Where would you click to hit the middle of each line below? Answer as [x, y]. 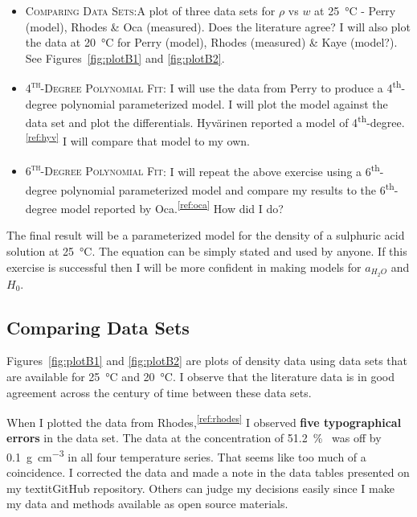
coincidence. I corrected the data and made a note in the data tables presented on [208, 472]
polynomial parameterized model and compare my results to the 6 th [227, 188]
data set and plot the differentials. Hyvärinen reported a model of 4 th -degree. [215, 121]
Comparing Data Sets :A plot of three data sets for [150, 10]
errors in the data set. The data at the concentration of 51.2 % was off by [194, 438]
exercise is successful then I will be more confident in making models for [184, 267]
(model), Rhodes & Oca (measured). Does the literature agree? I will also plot [218, 26]
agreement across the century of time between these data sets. [159, 392]
